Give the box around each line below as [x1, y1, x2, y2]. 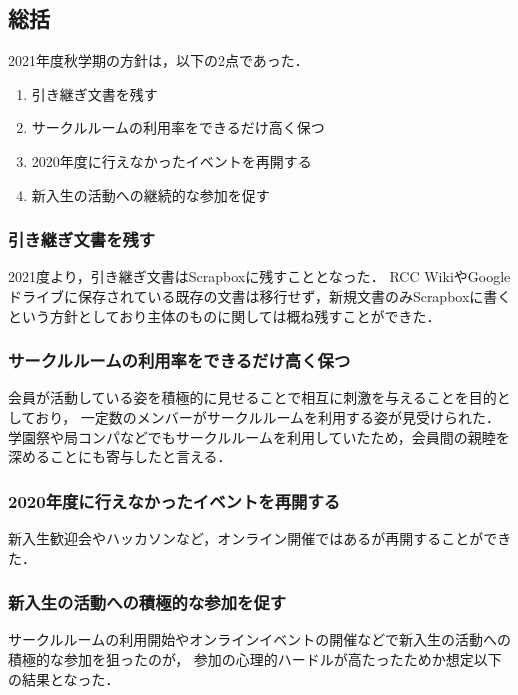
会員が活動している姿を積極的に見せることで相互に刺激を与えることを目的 [8, 387, 497, 408]
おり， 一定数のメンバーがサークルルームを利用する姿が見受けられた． [35, 406, 500, 427]
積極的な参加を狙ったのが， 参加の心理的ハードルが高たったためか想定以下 [8, 648, 502, 669]
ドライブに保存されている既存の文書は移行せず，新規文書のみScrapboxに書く [8, 285, 512, 306]
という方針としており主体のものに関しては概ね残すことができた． [8, 305, 441, 326]
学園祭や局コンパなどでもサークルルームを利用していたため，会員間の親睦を [8, 426, 510, 447]
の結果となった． [8, 668, 120, 689]
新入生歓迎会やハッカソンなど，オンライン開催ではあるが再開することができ [8, 527, 512, 548]
